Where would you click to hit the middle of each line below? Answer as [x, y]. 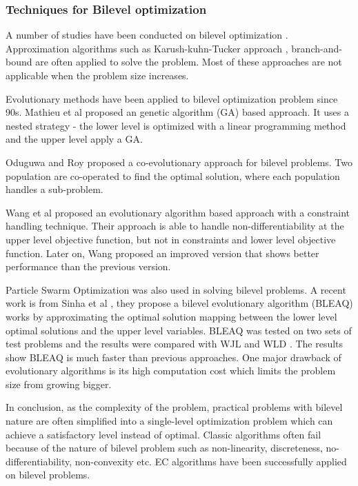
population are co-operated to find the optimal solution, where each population [173, 175]
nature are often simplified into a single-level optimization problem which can [169, 421]
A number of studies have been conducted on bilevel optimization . [147, 35]
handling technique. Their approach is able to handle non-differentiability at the [175, 226]
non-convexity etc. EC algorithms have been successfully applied [211, 461]
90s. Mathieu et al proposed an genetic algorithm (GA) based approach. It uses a [177, 112]
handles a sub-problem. [54, 189]
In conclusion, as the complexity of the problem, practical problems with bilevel [174, 407]
